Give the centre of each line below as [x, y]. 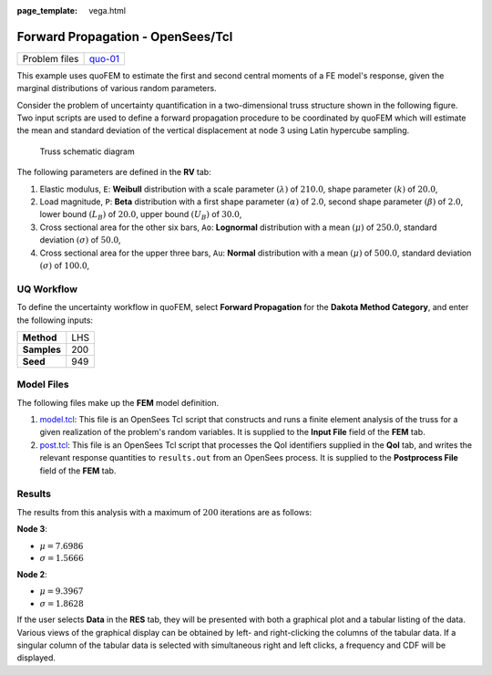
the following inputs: [55, 320]
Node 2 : [32, 574]
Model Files [43, 385]
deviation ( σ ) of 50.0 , [81, 240]
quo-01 [104, 58]
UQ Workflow [47, 289]
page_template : [47, 10]
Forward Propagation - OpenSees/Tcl [125, 36]
